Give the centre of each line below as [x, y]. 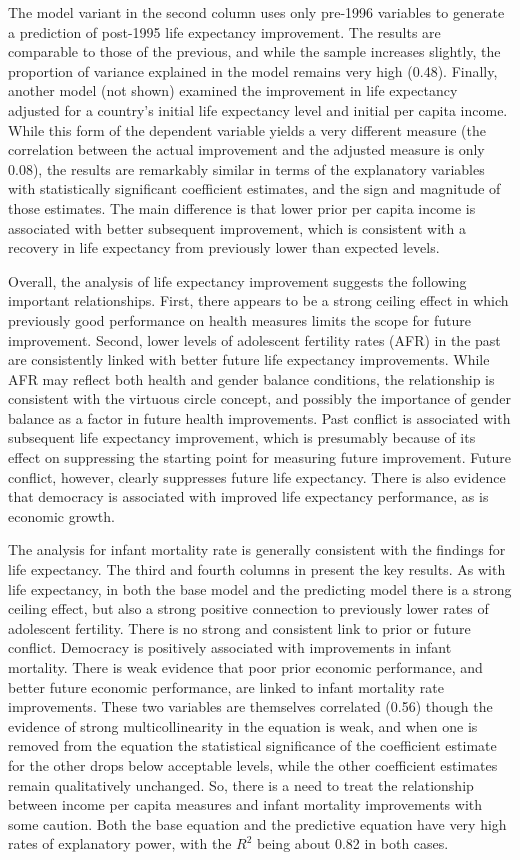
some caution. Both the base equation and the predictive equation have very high [257, 823]
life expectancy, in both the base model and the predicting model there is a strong [260, 588]
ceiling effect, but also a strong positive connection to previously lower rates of [248, 608]
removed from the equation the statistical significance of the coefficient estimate [252, 745]
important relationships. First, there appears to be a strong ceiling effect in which [258, 300]
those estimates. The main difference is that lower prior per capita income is [242, 207]
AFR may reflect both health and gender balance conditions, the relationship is [251, 378]
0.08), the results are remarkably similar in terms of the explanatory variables [246, 168]
